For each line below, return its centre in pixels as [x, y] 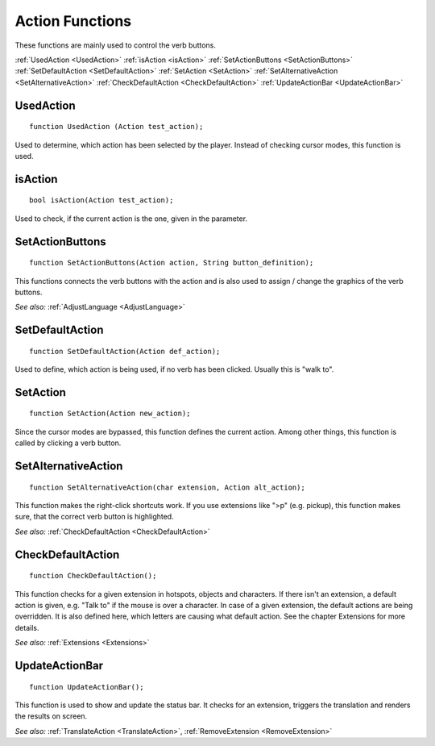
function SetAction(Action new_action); [110, 414]
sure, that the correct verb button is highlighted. [94, 517]
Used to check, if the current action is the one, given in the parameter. [131, 219]
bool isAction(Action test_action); [101, 200]
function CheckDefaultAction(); [93, 576]
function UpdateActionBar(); [87, 687]
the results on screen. [51, 716]
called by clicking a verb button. [68, 443]
